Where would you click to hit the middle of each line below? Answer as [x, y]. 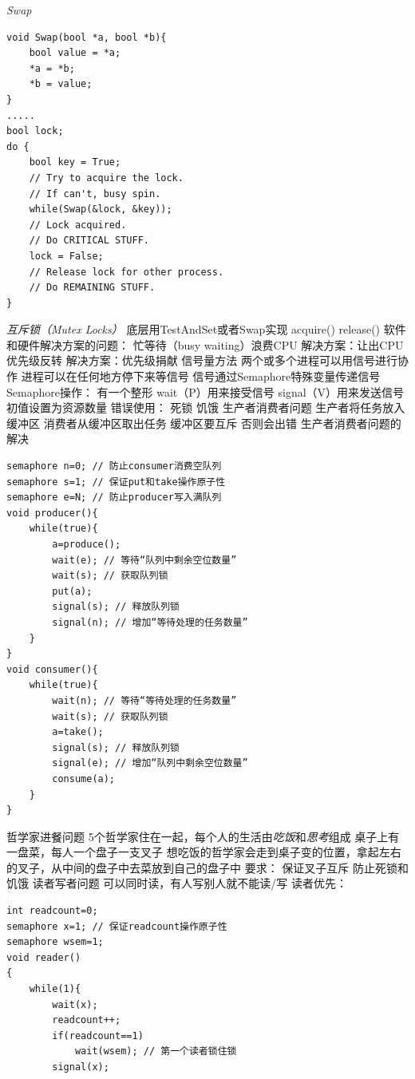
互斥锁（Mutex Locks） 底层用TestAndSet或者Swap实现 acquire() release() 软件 [206, 329]
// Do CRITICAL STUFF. [89, 241]
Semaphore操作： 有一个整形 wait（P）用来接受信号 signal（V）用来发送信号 [206, 391]
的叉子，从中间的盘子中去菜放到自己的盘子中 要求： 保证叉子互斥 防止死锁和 [207, 867]
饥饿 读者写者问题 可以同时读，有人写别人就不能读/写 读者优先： [177, 883]
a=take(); [78, 732]
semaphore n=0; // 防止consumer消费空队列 [114, 466]
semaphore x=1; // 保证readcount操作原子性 [117, 926]
